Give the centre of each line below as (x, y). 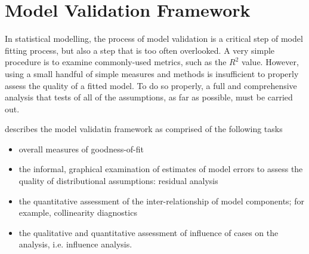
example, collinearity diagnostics (78, 212)
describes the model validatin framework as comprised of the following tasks (144, 129)
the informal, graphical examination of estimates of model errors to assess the (161, 169)
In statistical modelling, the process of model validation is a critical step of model (154, 39)
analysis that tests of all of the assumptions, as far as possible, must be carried (149, 97)
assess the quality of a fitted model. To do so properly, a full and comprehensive (151, 85)
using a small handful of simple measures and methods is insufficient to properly (152, 73)
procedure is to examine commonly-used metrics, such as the (116, 62)
